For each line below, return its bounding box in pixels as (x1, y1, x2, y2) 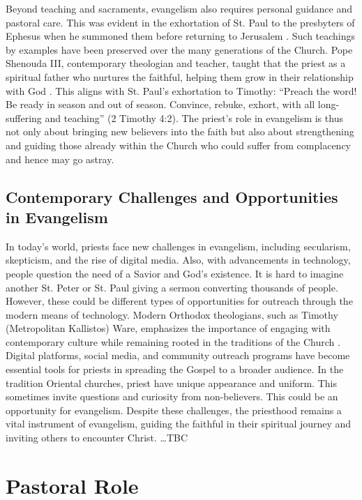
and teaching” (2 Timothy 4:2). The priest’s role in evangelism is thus (45, 110, 343, 125)
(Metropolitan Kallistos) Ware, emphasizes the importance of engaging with (6, 321, 331, 335)
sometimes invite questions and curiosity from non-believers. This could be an (6, 389, 338, 404)
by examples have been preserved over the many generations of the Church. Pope (6, 42, 353, 56)
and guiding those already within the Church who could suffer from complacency (6, 137, 351, 152)
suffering (6, 110, 42, 125)
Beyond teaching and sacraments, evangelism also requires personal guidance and (6, 1, 353, 15)
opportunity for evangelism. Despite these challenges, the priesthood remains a (6, 402, 342, 417)
